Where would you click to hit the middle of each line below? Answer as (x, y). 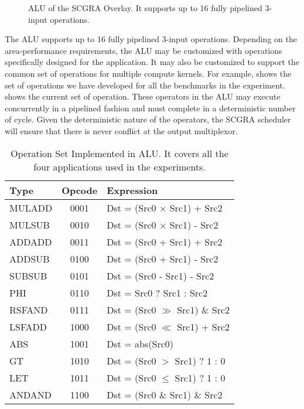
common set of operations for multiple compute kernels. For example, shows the (148, 73)
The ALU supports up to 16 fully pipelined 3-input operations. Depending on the (151, 39)
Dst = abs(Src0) (140, 343)
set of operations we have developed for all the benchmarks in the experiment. (145, 85)
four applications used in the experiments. (119, 166)
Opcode (80, 190)
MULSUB (30, 224)
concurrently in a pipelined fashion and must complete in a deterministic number (150, 108)
